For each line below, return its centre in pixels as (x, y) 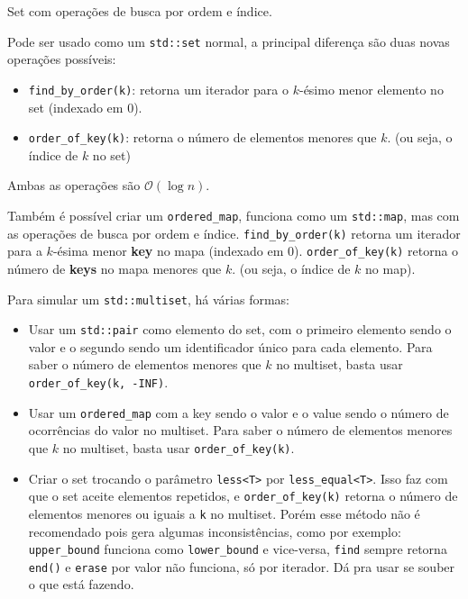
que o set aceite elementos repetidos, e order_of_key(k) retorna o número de (243, 496)
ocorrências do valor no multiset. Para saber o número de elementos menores (240, 430)
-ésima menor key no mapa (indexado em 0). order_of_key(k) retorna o (256, 251)
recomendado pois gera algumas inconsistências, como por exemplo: (215, 531)
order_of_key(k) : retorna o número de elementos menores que (202, 137)
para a (25, 251)
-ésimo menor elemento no (371, 89)
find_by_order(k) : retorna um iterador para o (158, 89)
